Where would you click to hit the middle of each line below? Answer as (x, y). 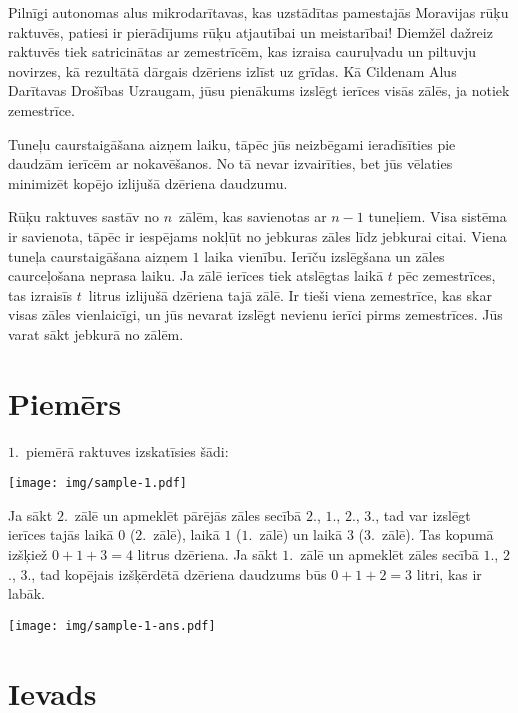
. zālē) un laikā (295, 534)
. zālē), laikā (181, 534)
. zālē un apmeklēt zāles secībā (384, 554)
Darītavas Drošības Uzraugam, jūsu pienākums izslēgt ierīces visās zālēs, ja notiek (259, 90)
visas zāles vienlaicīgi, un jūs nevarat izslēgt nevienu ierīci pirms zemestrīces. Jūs (255, 314)
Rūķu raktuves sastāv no (83, 216)
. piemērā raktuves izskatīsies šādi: (122, 450)
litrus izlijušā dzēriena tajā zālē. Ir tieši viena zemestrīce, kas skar (290, 294)
